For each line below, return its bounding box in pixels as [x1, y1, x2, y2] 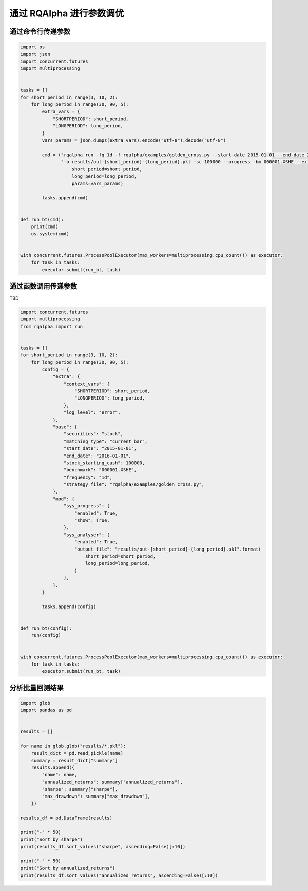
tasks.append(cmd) [42, 195, 88, 201]
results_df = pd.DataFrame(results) [20, 815, 113, 821]
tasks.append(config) [42, 603, 97, 610]
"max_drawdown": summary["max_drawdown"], [42, 793, 151, 799]
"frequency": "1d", [63, 474, 113, 480]
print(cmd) [31, 223, 59, 230]
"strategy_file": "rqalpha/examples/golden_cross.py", [63, 482, 205, 487]
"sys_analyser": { [63, 532, 110, 538]
